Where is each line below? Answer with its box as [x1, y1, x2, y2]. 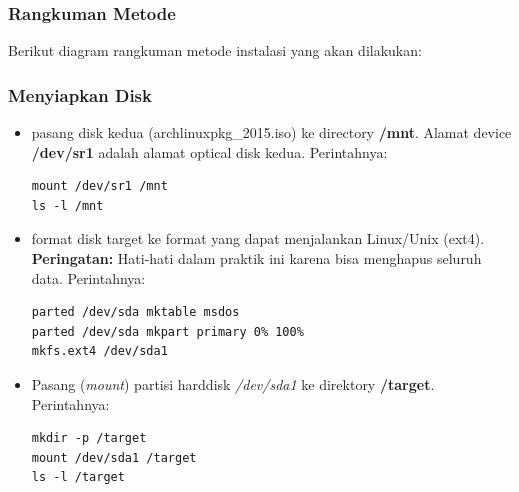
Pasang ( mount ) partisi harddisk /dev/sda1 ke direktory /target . [31, 373, 435, 394]
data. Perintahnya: [31, 267, 146, 288]
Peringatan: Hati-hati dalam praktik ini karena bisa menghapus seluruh [31, 248, 482, 268]
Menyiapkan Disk [8, 82, 152, 107]
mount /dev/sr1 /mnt [31, 179, 168, 194]
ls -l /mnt [31, 198, 104, 213]
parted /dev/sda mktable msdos [31, 305, 240, 320]
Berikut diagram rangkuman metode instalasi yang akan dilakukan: [8, 40, 422, 61]
